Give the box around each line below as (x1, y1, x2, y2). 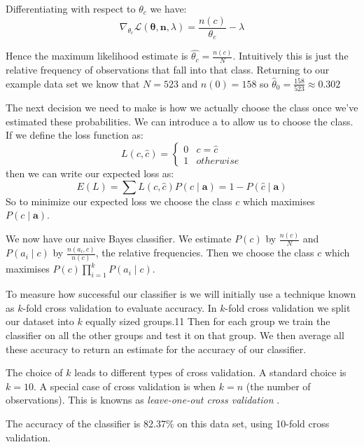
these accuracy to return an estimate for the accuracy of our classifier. (6, 341, 307, 356)
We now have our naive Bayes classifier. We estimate (6, 231, 232, 246)
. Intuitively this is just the (232, 48, 349, 63)
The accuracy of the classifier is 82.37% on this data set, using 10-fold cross (6, 416, 330, 431)
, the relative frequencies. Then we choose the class (95, 245, 314, 260)
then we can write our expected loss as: (6, 165, 174, 180)
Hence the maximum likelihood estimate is (6, 48, 188, 63)
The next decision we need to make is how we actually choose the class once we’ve (6, 100, 358, 115)
